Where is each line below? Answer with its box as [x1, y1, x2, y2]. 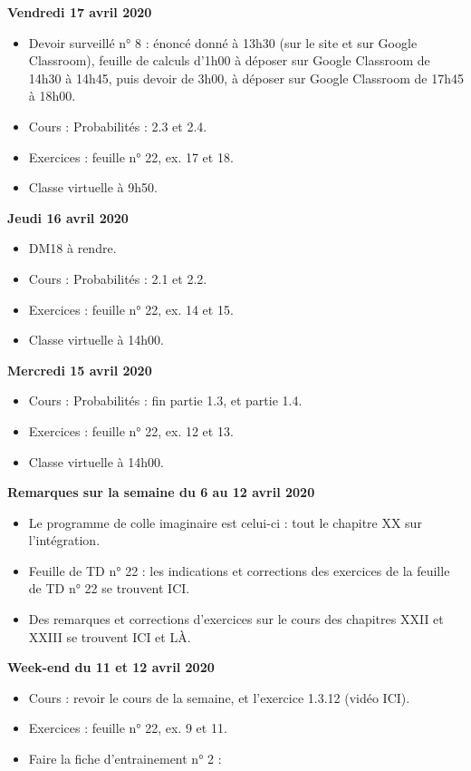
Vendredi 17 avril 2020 [7, 3, 152, 21]
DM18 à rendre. [28, 239, 117, 258]
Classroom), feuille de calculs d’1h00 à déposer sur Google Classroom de [28, 51, 430, 70]
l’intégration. [28, 531, 101, 550]
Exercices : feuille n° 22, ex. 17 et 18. [28, 147, 234, 166]
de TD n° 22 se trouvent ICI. [28, 579, 190, 598]
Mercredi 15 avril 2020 [7, 360, 152, 379]
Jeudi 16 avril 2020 [7, 208, 129, 227]
